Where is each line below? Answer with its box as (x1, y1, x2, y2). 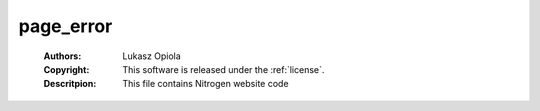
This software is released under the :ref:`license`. (122, 63, 325, 75)
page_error (18, 15, 113, 37)
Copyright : (43, 63, 90, 75)
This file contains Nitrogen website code (122, 78, 289, 90)
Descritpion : (43, 78, 97, 90)
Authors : (43, 50, 82, 62)
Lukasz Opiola (122, 50, 182, 62)
